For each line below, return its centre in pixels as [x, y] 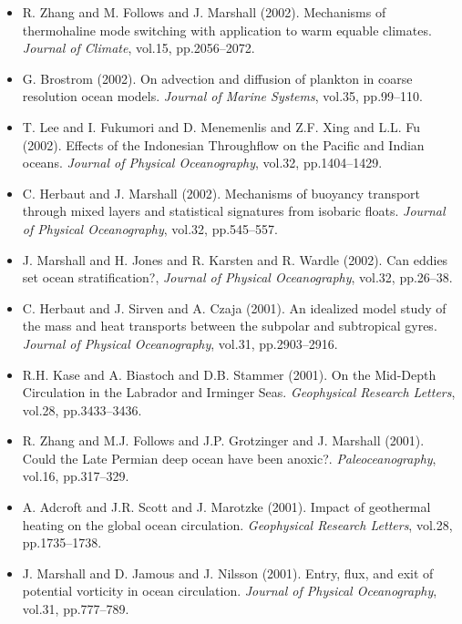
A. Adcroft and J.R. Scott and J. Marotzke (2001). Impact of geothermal [226, 507]
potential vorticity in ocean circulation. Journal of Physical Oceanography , [230, 591]
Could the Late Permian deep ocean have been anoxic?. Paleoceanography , [229, 458]
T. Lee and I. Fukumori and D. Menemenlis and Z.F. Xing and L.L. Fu [221, 126]
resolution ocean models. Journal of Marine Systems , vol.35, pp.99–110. [222, 96]
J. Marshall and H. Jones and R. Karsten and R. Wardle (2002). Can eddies [235, 259]
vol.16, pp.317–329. [76, 476]
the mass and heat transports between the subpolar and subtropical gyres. [230, 326]
